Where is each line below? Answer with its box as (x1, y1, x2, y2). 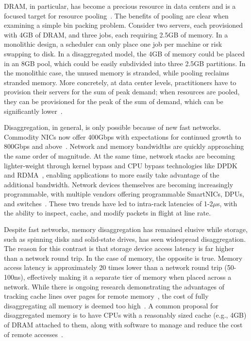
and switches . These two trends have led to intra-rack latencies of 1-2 (4, 198, 213, 208)
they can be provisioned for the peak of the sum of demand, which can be (4, 96, 223, 106)
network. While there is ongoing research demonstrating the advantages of (4, 281, 224, 291)
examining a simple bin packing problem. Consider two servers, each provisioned (4, 20, 243, 30)
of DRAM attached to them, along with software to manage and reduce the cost (4, 320, 243, 329)
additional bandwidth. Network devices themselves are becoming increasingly (4, 179, 234, 189)
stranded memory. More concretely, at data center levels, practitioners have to (4, 77, 236, 87)
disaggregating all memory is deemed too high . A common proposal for (4, 300, 218, 310)
